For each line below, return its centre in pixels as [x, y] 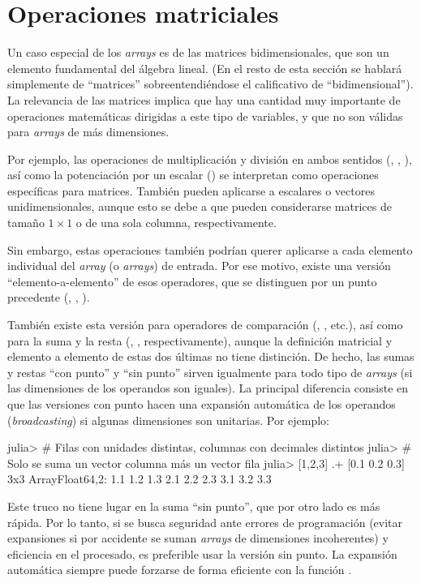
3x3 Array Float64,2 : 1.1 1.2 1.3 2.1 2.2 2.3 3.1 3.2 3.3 [140, 479]
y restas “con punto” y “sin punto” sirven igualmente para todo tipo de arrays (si [210, 372]
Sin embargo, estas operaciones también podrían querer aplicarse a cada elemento [210, 249]
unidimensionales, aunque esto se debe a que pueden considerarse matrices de [200, 206]
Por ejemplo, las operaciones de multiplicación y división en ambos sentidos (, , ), [210, 159]
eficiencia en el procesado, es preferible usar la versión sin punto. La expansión [202, 553]
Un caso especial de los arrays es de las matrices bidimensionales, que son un [198, 52]
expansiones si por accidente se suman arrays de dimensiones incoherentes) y [198, 538]
